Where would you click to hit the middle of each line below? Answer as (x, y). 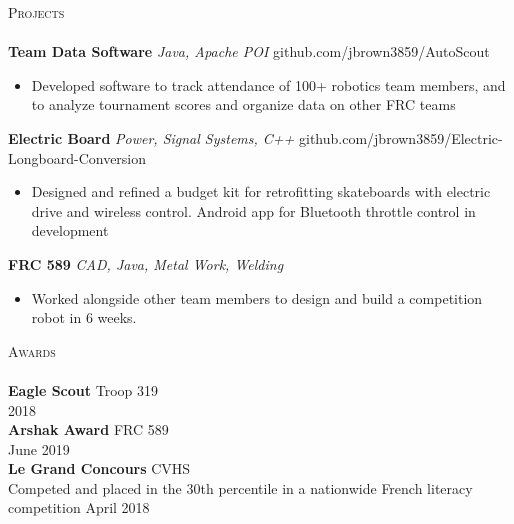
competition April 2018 (79, 507)
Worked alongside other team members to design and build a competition (257, 297)
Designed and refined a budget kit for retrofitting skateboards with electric (261, 191)
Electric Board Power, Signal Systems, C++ (151, 137)
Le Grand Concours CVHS (99, 468)
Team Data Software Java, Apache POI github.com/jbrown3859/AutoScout (249, 51)
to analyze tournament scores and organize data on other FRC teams (243, 104)
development (70, 230)
